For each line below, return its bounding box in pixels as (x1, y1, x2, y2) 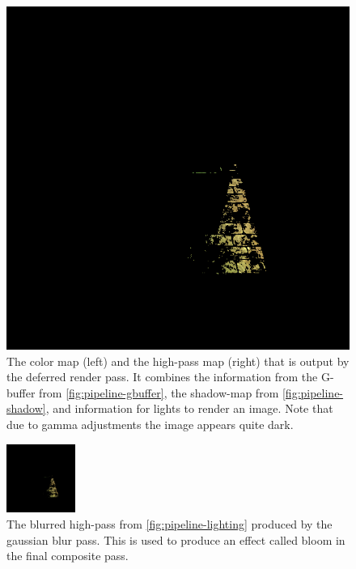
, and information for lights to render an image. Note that (45, 400, 333, 417)
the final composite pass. (6, 547, 129, 564)
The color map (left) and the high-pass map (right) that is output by (6, 352, 350, 369)
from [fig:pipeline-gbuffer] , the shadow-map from (39, 384, 279, 401)
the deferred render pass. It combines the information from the (6, 368, 318, 385)
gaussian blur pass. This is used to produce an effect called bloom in (6, 531, 345, 548)
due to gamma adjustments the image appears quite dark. (6, 415, 294, 432)
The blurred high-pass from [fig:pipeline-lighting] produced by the (6, 515, 333, 532)
